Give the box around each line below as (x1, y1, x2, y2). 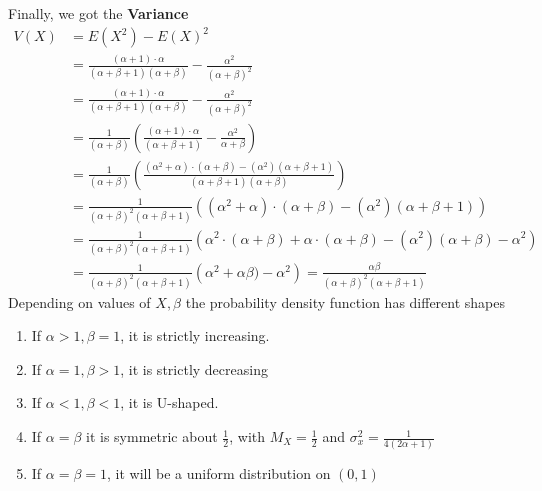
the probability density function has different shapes (185, 291, 506, 312)
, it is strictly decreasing (120, 358, 268, 379)
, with (229, 426, 266, 447)
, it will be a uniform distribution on (107, 463, 331, 484)
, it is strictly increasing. (120, 325, 270, 346)
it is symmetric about (86, 426, 218, 447)
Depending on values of (8, 291, 151, 312)
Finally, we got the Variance (8, 3, 189, 23)
